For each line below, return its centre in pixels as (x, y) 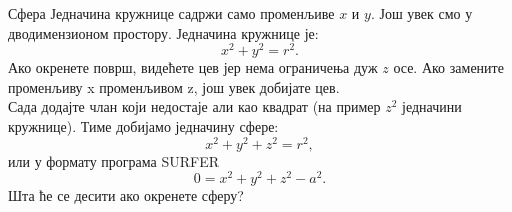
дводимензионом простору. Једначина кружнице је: (163, 32)
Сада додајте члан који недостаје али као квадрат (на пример (194, 106)
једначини (432, 106)
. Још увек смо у (421, 13)
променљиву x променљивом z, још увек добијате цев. (174, 86)
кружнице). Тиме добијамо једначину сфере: (143, 126)
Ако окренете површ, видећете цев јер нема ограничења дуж (193, 67)
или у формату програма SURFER (114, 160)
